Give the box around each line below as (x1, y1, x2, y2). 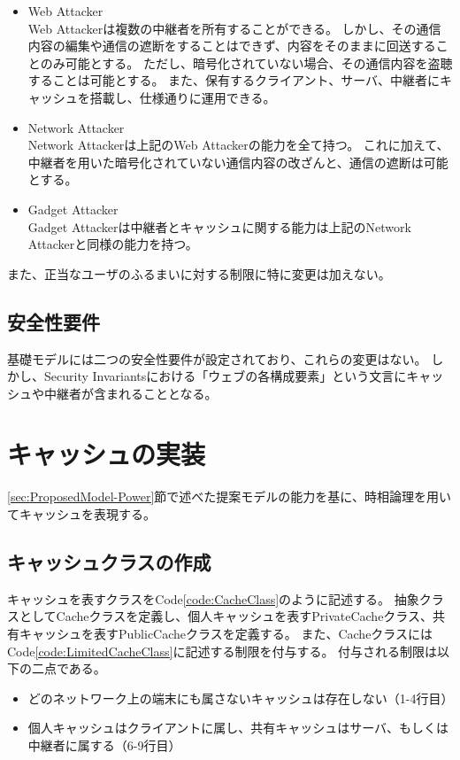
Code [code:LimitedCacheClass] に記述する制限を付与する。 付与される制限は (7, 641, 438, 660)
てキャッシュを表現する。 (7, 505, 156, 523)
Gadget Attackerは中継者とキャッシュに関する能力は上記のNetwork (27, 217, 411, 236)
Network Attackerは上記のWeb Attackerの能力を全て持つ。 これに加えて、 (27, 136, 449, 154)
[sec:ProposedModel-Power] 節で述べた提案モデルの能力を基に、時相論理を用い (7, 487, 451, 506)
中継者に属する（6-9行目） (27, 735, 181, 754)
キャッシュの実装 (7, 436, 206, 472)
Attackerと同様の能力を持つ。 (27, 235, 198, 253)
